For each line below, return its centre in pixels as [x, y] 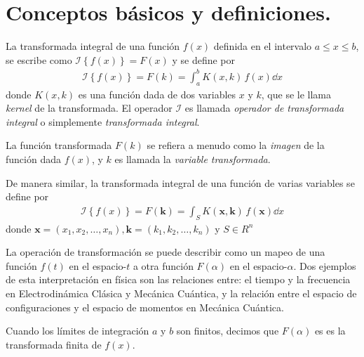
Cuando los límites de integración [77, 331]
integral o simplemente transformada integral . [103, 121]
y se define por [204, 59]
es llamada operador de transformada [264, 108]
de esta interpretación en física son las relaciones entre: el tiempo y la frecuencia [178, 279]
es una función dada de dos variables [157, 94]
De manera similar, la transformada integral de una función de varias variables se [180, 182]
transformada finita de [54, 344]
